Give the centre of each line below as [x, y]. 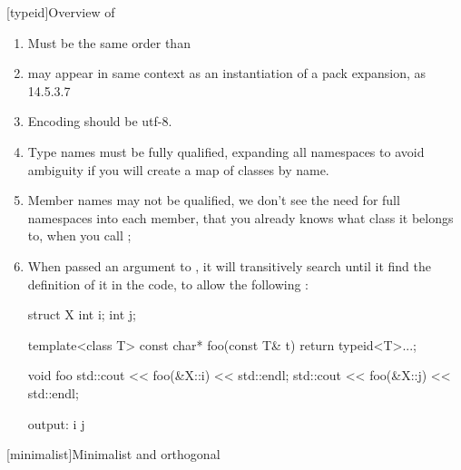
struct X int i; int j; [82, 314]
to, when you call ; [79, 235]
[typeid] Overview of [61, 12]
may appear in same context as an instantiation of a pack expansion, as [227, 73]
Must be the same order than [109, 42]
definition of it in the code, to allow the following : [168, 284]
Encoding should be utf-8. [100, 121]
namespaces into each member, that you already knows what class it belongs [240, 217]
